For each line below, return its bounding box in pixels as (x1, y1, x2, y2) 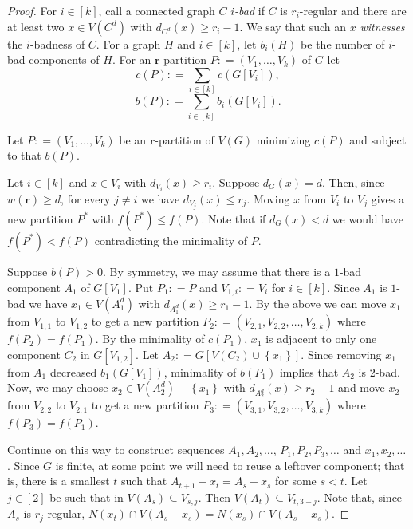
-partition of (155, 131, 214, 148)
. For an (112, 51, 151, 68)
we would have (332, 210, 403, 227)
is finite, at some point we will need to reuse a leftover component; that (55, 456, 405, 473)
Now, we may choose (7, 379, 108, 396)
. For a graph (96, 35, 161, 52)
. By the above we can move (249, 294, 387, 311)
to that (7, 147, 41, 164)
